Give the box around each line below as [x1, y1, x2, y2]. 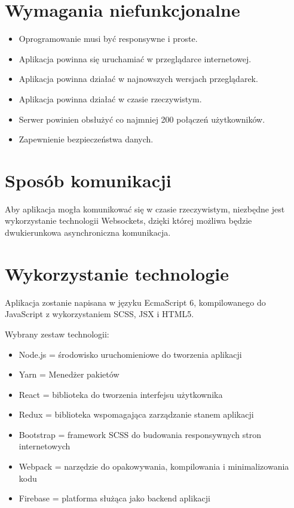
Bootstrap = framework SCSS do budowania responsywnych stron [19, 428, 261, 440]
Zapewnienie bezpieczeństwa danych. [19, 133, 154, 145]
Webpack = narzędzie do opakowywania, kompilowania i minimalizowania [19, 460, 289, 473]
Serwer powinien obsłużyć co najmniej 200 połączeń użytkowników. [19, 112, 265, 125]
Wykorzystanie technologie [5, 261, 229, 285]
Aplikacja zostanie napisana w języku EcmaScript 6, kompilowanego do [5, 296, 266, 308]
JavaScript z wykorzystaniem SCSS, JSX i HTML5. [5, 308, 194, 320]
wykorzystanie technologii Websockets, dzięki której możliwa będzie [5, 214, 252, 227]
